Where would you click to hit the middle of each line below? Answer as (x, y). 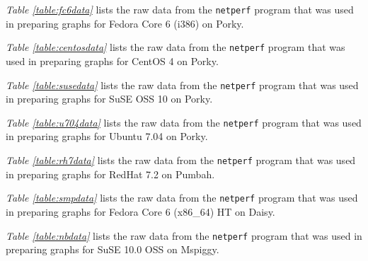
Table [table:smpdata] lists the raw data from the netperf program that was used (182, 198)
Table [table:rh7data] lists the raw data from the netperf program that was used (181, 160)
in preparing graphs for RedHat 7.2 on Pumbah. (110, 174)
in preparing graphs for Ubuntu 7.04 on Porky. (107, 136)
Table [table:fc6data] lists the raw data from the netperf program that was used (180, 9)
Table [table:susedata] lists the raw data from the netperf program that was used (182, 85)
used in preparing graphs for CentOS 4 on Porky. (112, 60)
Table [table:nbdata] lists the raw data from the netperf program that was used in (184, 235)
